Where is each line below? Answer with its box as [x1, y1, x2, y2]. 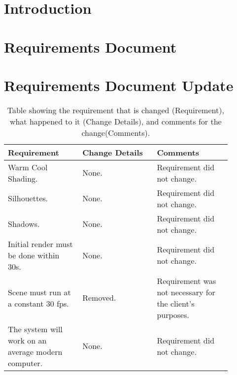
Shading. [8, 172, 38, 184]
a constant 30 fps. [8, 297, 69, 309]
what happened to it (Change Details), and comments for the [9, 115, 222, 127]
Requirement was [157, 275, 216, 286]
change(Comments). [81, 126, 150, 138]
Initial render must [8, 238, 73, 250]
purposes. [157, 309, 189, 320]
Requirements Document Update [4, 75, 234, 95]
